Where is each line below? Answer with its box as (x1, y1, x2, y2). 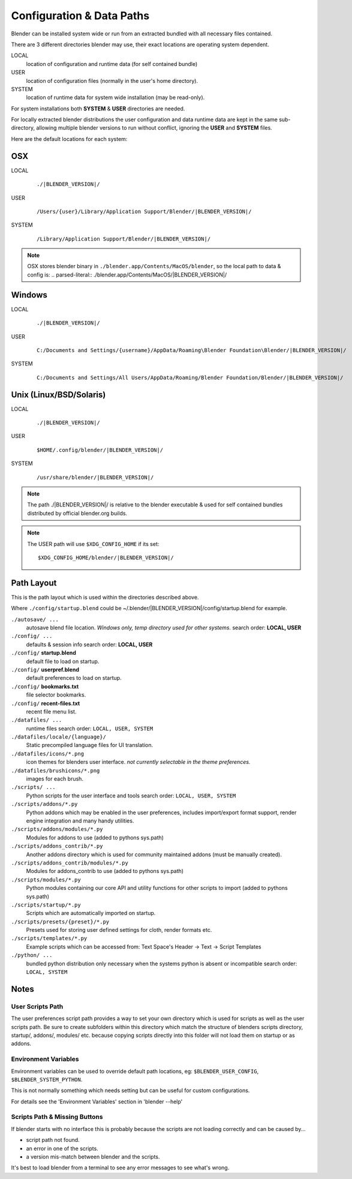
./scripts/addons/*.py (11, 801, 78, 808)
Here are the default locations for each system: (11, 135, 128, 142)
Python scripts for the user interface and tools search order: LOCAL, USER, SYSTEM (26, 792, 236, 799)
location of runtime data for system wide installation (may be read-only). (26, 94, 205, 101)
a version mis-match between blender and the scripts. (26, 1153, 160, 1160)
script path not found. (26, 1136, 80, 1144)
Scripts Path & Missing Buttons (11, 1113, 103, 1121)
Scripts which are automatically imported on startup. (26, 910, 156, 917)
